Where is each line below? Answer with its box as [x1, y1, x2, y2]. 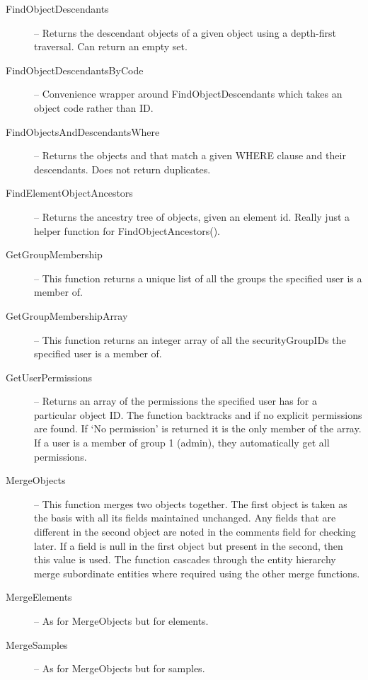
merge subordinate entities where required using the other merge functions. [34, 565, 360, 580]
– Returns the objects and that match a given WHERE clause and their [34, 148, 346, 163]
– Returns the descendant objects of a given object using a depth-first [34, 25, 336, 40]
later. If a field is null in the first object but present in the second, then [34, 538, 343, 553]
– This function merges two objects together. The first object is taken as [34, 496, 347, 511]
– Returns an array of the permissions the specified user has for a [34, 393, 317, 408]
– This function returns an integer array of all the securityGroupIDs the [34, 332, 346, 347]
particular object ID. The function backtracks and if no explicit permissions [34, 407, 362, 422]
